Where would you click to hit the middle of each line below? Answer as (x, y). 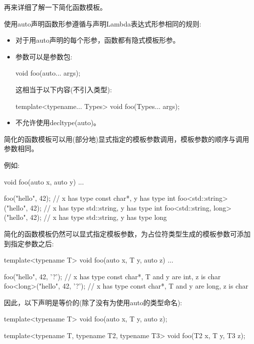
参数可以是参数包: (44, 56)
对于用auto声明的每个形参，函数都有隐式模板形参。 (98, 40)
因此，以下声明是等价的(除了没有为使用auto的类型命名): (93, 302)
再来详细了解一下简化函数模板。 (55, 7)
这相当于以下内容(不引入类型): (64, 89)
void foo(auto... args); (48, 73)
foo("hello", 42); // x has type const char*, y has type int (90, 198)
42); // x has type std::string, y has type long (98, 217)
